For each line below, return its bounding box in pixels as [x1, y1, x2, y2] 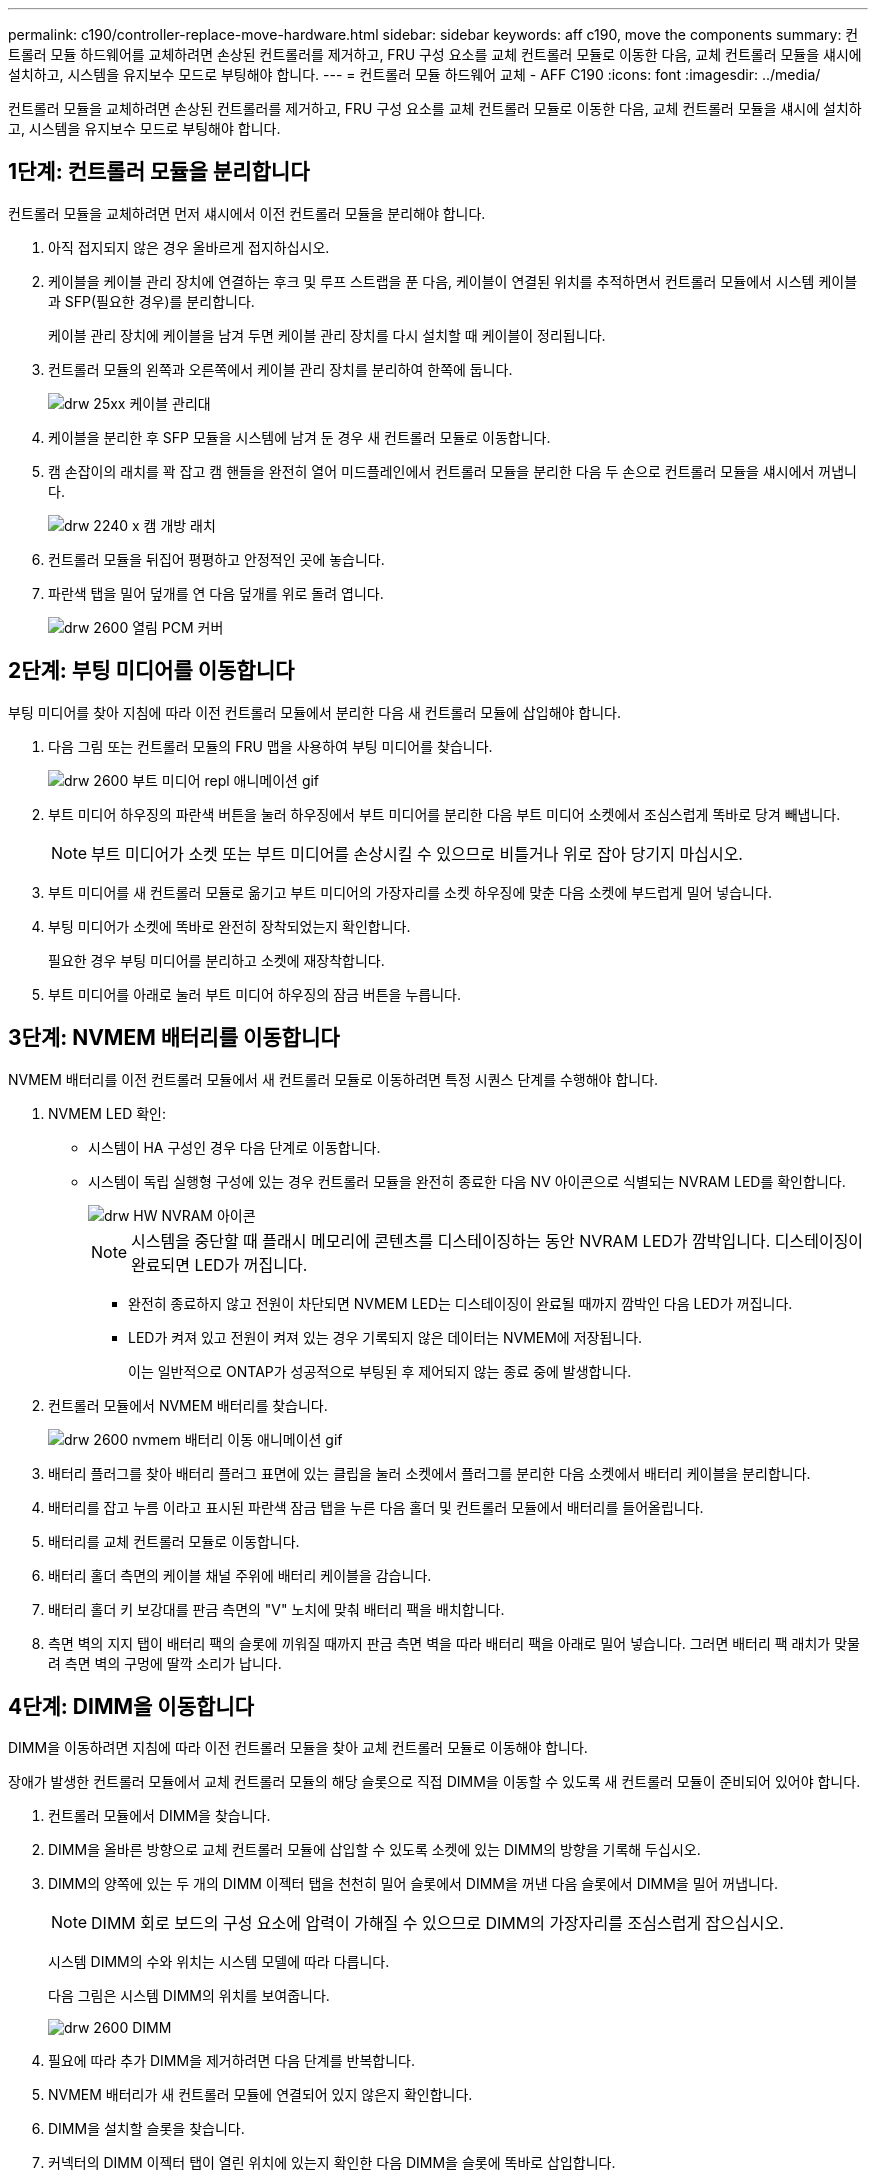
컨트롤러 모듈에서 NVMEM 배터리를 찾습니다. [48, 1396, 328, 1414]
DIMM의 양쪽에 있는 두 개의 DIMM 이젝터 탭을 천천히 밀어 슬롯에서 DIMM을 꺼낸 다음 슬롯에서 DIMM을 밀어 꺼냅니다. [48, 1875, 778, 1893]
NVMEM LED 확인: [48, 1104, 167, 1122]
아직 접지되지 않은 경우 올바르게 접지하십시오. [48, 238, 330, 256]
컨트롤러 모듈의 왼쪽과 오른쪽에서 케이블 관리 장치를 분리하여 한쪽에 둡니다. [48, 360, 513, 378]
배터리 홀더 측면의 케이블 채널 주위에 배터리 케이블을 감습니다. [48, 1566, 432, 1584]
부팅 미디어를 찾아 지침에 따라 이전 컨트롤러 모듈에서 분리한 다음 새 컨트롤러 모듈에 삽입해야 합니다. [8, 703, 621, 721]
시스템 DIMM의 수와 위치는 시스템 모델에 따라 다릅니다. [48, 1953, 390, 1971]
